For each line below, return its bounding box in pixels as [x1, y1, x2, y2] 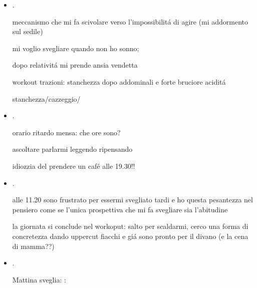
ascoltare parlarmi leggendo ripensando [12, 144, 133, 154]
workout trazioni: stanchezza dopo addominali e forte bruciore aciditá [12, 76, 226, 87]
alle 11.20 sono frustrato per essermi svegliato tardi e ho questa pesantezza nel [12, 194, 253, 205]
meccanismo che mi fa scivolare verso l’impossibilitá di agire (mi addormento [12, 16, 248, 27]
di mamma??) [12, 240, 55, 251]
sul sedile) [12, 26, 43, 37]
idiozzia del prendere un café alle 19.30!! [12, 160, 135, 171]
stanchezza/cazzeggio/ [12, 93, 81, 104]
